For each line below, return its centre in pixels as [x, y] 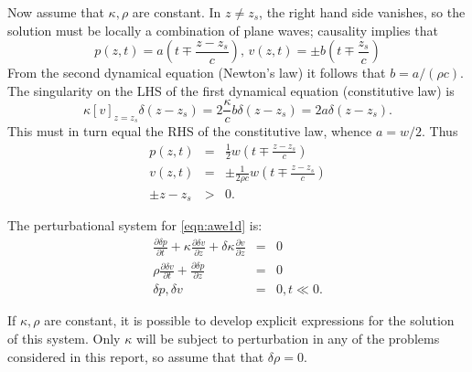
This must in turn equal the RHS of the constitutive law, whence [190, 131]
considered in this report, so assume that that [136, 356]
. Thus [440, 131]
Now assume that [56, 12]
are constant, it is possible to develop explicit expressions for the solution [249, 320]
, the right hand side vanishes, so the [362, 12]
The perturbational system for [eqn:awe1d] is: [135, 225]
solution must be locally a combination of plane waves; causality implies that [223, 30]
